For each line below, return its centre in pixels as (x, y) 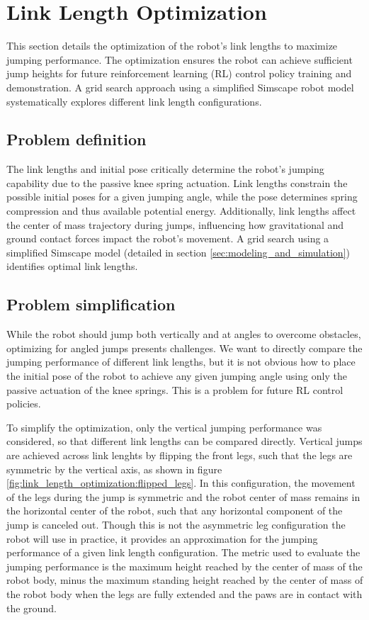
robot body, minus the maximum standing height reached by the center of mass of (185, 580)
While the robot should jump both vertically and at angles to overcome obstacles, (184, 334)
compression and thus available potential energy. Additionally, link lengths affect (181, 211)
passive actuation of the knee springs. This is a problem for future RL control (175, 389)
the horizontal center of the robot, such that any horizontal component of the (175, 511)
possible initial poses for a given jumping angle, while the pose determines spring (182, 197)
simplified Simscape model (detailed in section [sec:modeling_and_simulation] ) (178, 252)
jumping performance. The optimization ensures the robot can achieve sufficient (180, 59)
